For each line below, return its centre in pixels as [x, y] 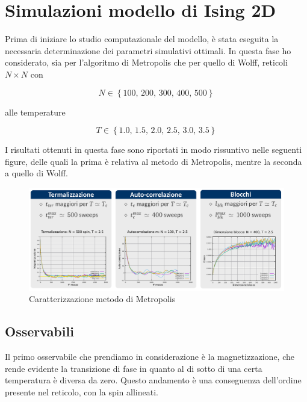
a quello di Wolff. [37, 173]
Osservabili [39, 331]
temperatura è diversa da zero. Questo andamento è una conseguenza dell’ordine [153, 380]
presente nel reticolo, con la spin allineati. [82, 392]
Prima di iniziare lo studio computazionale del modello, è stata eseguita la [142, 39]
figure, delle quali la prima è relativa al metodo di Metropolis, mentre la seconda [153, 161]
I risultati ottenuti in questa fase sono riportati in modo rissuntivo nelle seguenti [153, 150]
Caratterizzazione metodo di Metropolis [102, 299]
